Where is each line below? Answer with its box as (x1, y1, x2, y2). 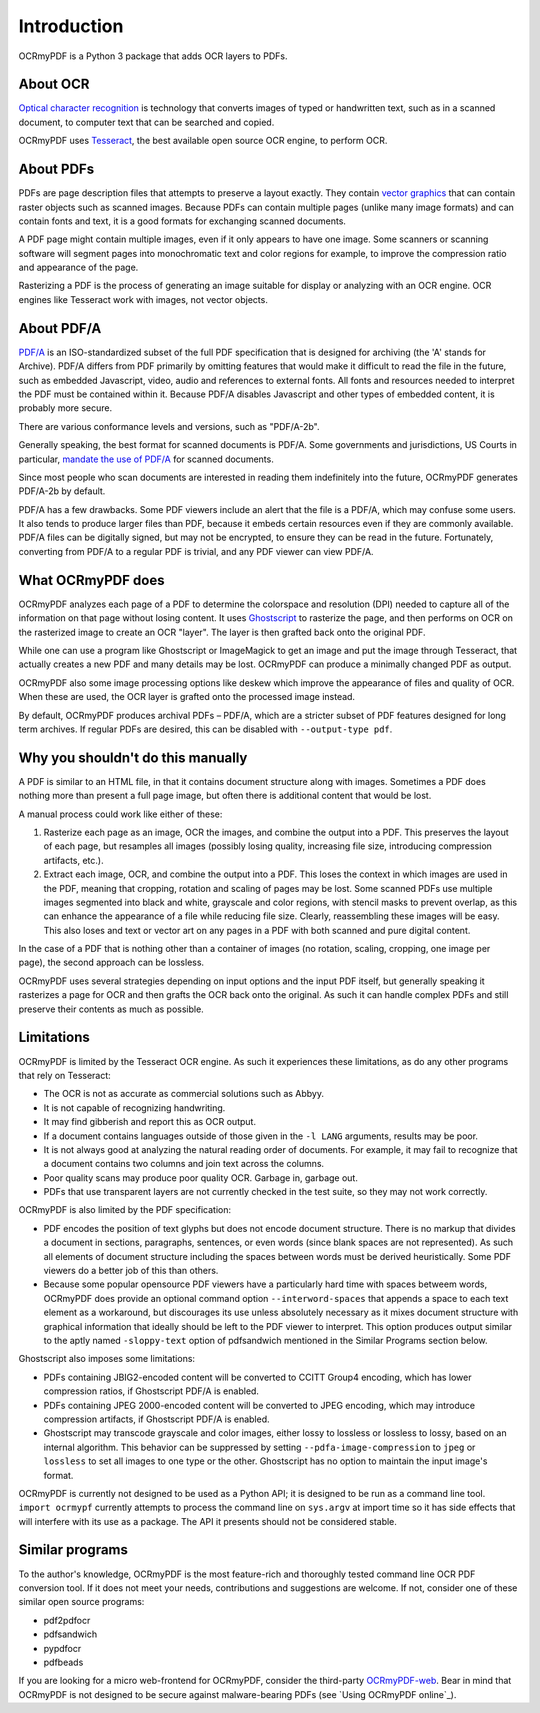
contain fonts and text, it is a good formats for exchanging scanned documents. (18, 215, 347, 227)
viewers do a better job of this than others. (43, 1265, 219, 1277)
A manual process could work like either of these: (18, 808, 223, 820)
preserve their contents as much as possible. (18, 1003, 204, 1015)
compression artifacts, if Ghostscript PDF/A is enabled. (43, 1413, 270, 1425)
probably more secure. (18, 402, 113, 414)
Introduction (18, 15, 124, 37)
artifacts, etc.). (43, 854, 104, 866)
